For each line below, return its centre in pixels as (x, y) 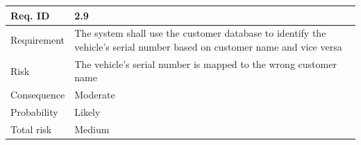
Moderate (95, 95)
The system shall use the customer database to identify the (200, 33)
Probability (34, 112)
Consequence (38, 95)
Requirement (38, 40)
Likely (87, 112)
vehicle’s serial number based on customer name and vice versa (208, 46)
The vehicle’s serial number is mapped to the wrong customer (205, 63)
